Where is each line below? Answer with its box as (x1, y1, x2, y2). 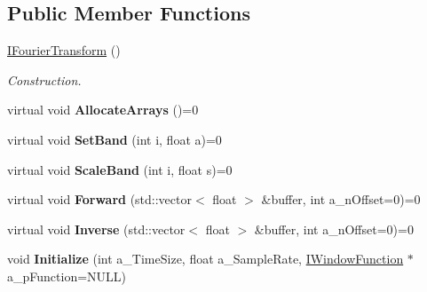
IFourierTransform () (7, 41, 121, 59)
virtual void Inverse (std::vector (7, 219, 186, 238)
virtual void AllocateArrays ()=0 (7, 100, 199, 119)
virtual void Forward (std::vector (7, 190, 192, 209)
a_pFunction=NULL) (7, 266, 127, 285)
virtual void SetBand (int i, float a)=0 (7, 130, 222, 148)
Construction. (7, 70, 82, 89)
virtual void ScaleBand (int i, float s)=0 (7, 160, 233, 178)
